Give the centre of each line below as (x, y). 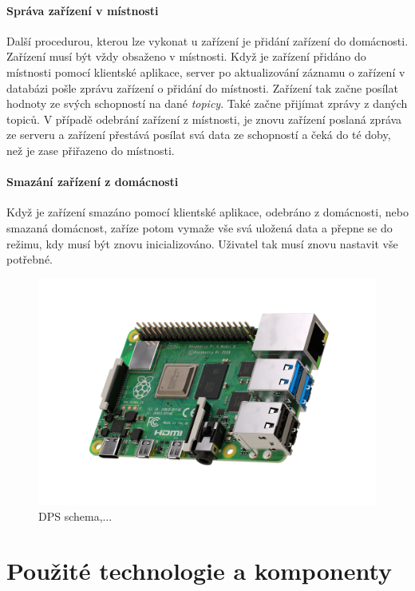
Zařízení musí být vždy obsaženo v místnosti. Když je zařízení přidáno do (186, 56)
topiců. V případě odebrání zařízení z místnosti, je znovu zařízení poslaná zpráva (204, 119)
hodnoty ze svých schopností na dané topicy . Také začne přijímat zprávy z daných (207, 103)
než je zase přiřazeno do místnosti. (91, 150)
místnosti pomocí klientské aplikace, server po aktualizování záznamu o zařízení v (206, 71)
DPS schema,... (75, 516)
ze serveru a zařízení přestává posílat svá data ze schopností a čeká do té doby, (199, 135)
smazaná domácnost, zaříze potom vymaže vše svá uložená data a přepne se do (200, 227)
